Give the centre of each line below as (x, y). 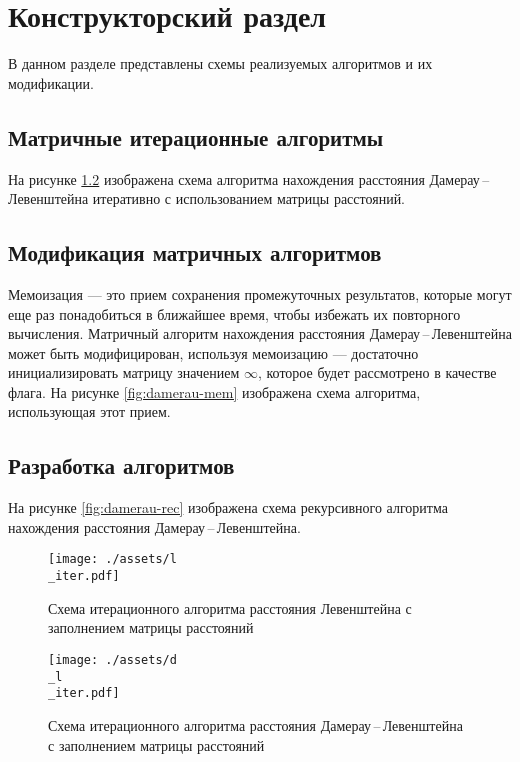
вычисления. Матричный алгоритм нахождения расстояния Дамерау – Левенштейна (260, 333)
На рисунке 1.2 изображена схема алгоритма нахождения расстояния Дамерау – (249, 178)
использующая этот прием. (89, 411)
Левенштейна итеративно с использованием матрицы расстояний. (207, 198)
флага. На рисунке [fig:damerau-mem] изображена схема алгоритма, (214, 391)
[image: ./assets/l (112, 559)
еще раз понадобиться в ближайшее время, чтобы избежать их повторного (234, 313)
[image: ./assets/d (112, 659)
